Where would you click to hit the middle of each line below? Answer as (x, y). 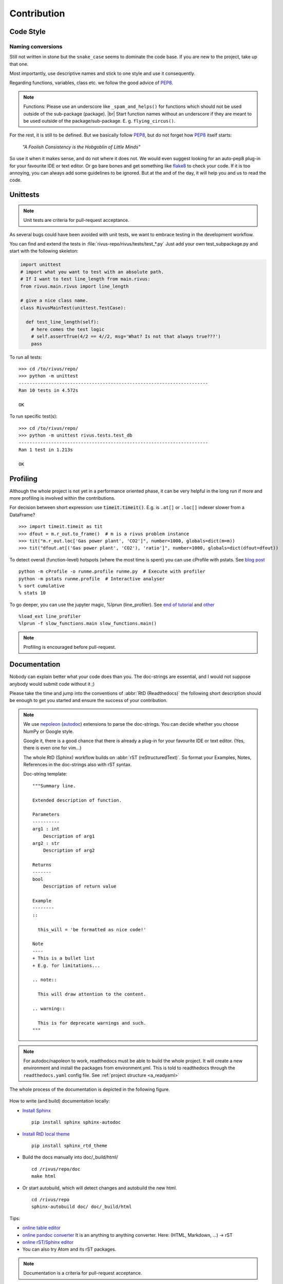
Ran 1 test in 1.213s (46, 450)
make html (44, 1176)
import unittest (41, 265)
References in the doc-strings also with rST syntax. (78, 765)
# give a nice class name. (54, 301)
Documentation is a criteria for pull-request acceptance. (83, 1273)
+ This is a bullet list (64, 958)
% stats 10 (32, 593)
